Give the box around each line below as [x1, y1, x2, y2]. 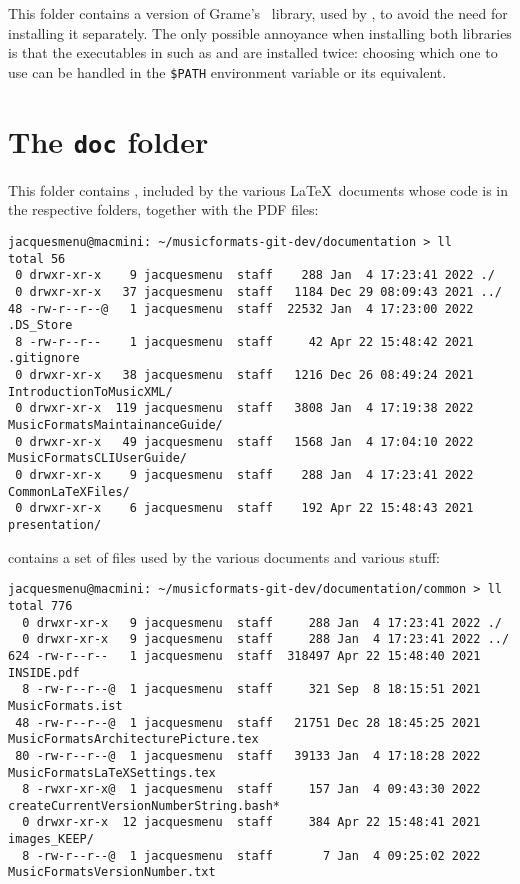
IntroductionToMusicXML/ [8, 384, 173, 399]
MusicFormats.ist [8, 698, 123, 713]
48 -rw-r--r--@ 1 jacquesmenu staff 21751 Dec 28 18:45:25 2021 [15, 715, 481, 730]
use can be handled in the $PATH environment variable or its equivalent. [8, 61, 447, 82]
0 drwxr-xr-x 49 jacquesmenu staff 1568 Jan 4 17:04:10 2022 [15, 434, 474, 449]
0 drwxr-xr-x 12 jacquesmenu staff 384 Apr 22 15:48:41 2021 [22, 815, 481, 830]
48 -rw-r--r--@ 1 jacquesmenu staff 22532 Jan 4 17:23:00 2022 [8, 301, 474, 316]
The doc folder [8, 120, 209, 161]
